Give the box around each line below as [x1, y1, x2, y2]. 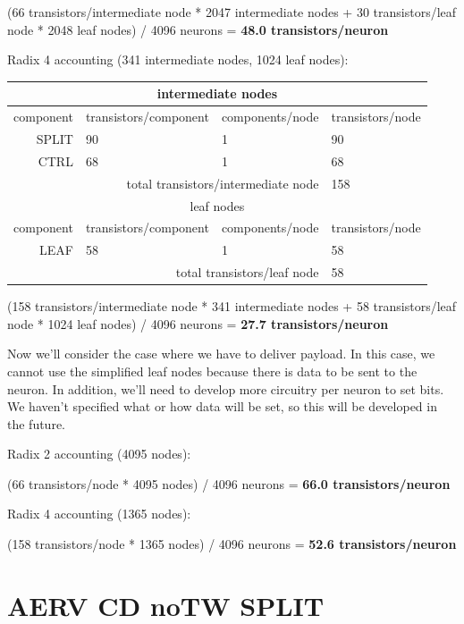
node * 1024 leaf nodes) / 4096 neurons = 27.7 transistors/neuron [7, 314, 389, 333]
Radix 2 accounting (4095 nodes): [7, 444, 191, 463]
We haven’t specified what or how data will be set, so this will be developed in [7, 397, 437, 416]
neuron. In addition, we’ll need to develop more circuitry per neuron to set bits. [7, 379, 444, 398]
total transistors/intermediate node [126, 173, 319, 192]
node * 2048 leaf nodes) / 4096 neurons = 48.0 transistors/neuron [7, 20, 389, 38]
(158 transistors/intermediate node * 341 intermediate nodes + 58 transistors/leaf [7, 297, 457, 316]
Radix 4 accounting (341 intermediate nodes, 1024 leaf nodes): [7, 50, 349, 69]
